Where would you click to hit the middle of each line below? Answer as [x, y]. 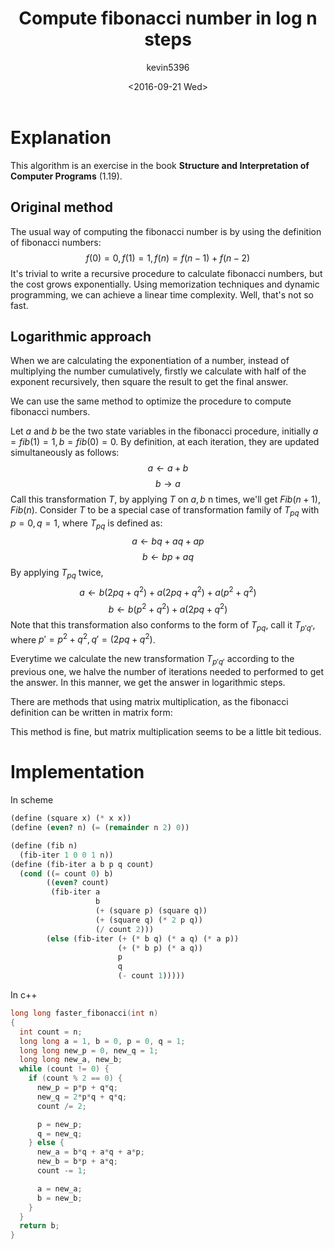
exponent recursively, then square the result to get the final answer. [149, 382]
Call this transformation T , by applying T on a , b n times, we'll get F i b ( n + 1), [165, 499]
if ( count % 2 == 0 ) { [75, 1078]
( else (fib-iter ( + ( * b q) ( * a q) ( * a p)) [143, 938]
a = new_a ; [59, 1188]
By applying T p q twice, [57, 573]
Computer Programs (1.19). [66, 176]
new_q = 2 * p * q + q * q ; [82, 1097]
